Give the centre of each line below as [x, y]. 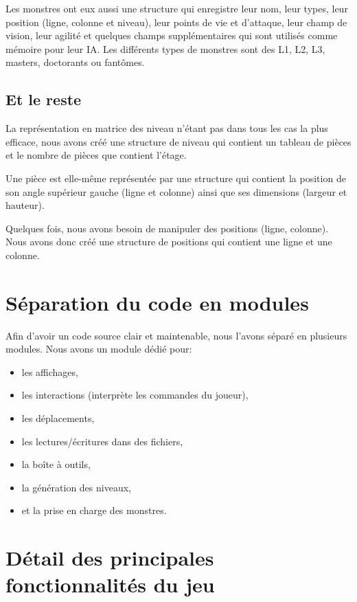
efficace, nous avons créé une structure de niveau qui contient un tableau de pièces [178, 141]
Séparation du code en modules [157, 302]
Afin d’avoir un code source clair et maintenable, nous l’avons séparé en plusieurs [176, 335]
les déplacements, [58, 418]
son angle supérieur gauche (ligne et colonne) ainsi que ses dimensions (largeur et [176, 191]
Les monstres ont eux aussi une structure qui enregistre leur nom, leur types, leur [177, 8]
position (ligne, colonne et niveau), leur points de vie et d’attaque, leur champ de [176, 22]
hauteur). [25, 205]
